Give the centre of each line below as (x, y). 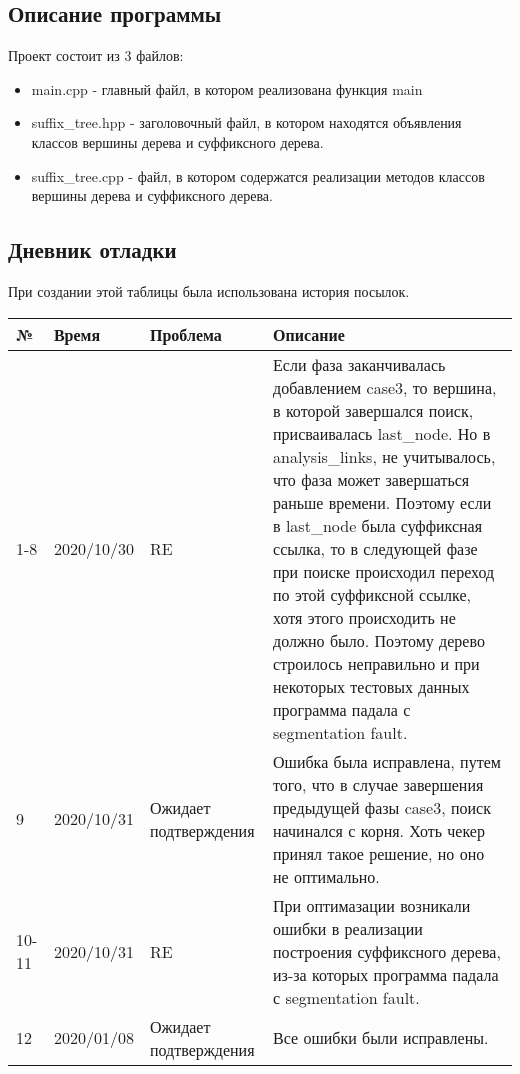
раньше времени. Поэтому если (382, 502)
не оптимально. (326, 876)
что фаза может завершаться (371, 479)
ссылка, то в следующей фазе (375, 548)
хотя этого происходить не (364, 617)
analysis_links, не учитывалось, (384, 456)
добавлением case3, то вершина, (385, 387)
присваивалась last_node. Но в (382, 433)
